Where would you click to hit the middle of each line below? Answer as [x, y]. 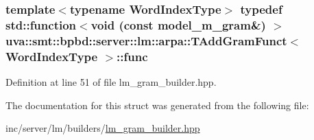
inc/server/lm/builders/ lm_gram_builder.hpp [103, 128]
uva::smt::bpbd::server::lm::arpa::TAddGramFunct [146, 40]
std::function [41, 24]
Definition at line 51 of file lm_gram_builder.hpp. [111, 81]
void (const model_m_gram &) [178, 24]
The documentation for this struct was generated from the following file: [157, 105]
